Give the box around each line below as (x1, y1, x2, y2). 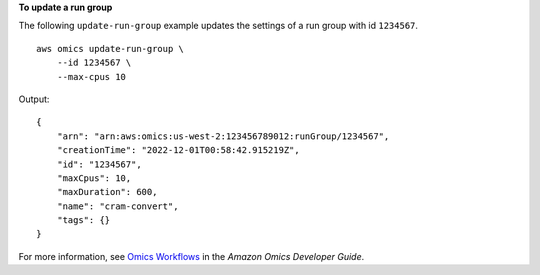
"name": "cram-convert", (56, 200, 179, 212)
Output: (18, 93, 50, 105)
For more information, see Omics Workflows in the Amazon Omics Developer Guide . (18, 250, 365, 262)
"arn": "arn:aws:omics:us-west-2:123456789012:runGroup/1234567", (56, 130, 390, 142)
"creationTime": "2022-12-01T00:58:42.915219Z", (56, 145, 300, 156)
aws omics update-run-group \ (36, 43, 185, 54)
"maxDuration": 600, (56, 186, 158, 198)
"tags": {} (56, 215, 111, 226)
